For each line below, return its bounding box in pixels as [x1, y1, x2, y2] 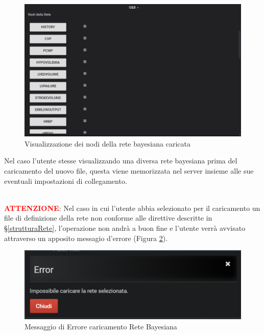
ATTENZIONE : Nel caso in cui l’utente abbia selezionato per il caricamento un [4, 202, 260, 213]
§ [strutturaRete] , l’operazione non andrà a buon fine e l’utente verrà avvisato [4, 222, 246, 233]
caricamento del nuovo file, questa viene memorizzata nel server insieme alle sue [4, 165, 254, 176]
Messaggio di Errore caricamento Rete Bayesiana [25, 321, 177, 331]
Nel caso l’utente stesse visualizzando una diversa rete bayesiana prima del [4, 155, 237, 166]
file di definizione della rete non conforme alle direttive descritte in [4, 212, 212, 223]
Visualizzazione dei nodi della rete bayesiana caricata [25, 138, 190, 149]
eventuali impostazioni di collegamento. [4, 175, 127, 186]
